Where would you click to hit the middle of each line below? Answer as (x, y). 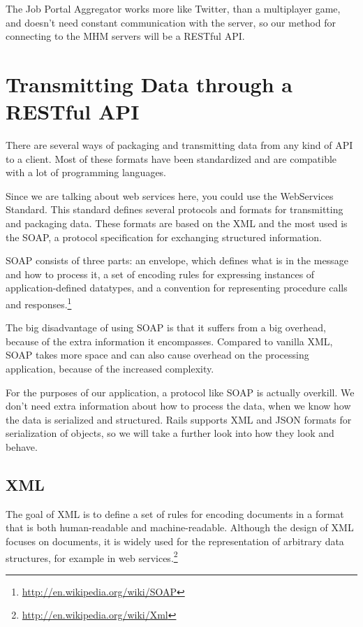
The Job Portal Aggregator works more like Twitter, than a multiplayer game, (173, 8)
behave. (22, 447)
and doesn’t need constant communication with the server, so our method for (171, 22)
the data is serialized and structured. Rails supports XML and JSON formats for (179, 419)
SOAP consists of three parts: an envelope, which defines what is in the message (177, 260)
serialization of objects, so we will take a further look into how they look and (170, 433)
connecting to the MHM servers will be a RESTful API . (125, 36)
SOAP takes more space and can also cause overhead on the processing (157, 355)
